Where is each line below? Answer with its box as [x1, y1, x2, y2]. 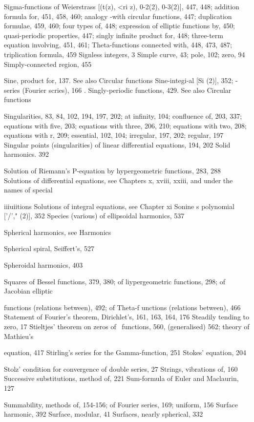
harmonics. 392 [4, 149, 49, 159]
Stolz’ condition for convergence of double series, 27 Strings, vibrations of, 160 [4, 363, 238, 374]
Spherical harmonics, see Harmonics [4, 227, 111, 237]
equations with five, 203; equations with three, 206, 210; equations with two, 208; [4, 120, 247, 130]
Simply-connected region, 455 [4, 59, 92, 69]
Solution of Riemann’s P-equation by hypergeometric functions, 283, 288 [4, 165, 221, 175]
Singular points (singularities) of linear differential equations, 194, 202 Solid [4, 139, 231, 149]
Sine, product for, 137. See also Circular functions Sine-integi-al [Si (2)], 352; [4, 75, 233, 85]
